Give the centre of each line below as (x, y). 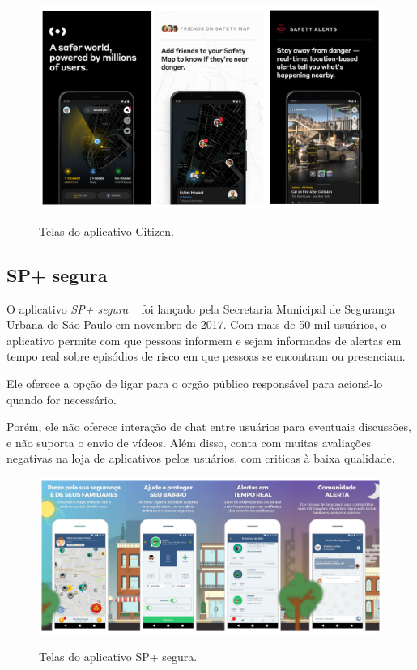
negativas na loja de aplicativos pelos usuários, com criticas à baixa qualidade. (201, 458)
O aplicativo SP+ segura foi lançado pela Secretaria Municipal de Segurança (201, 308)
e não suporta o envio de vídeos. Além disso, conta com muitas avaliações (189, 442)
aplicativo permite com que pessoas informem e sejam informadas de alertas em (204, 340)
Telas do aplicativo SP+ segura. (118, 656)
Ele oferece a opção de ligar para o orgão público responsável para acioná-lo (195, 384)
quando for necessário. (62, 399)
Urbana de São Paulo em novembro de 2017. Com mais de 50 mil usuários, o (197, 324)
